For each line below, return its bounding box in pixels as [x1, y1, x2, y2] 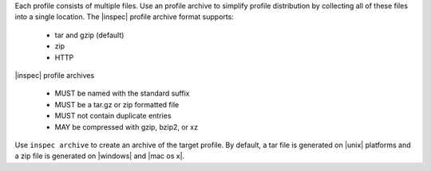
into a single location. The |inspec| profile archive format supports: [14, 12, 235, 21]
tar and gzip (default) [54, 30, 125, 40]
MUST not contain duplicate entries [54, 111, 172, 121]
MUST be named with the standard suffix [54, 88, 190, 99]
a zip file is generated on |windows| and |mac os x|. [14, 151, 185, 161]
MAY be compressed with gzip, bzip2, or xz [54, 122, 199, 131]
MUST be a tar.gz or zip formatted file [54, 99, 180, 109]
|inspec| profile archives [14, 70, 95, 80]
